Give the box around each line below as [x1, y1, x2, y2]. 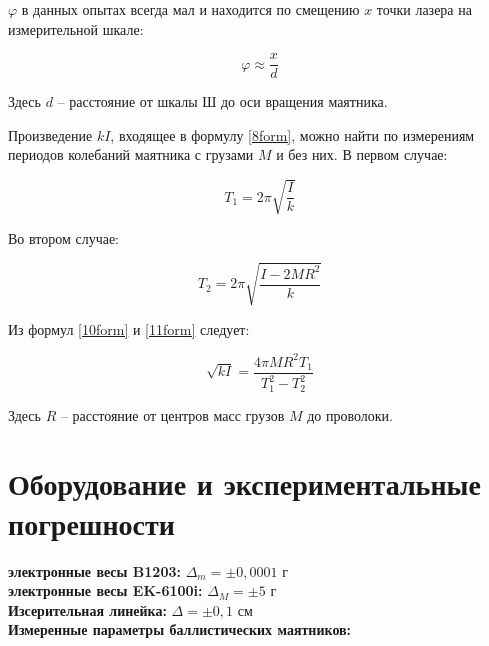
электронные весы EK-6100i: [8, 580, 203, 601]
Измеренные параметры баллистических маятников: [8, 619, 352, 640]
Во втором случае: [8, 227, 120, 248]
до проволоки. [307, 404, 393, 425]
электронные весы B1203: [8, 560, 181, 581]
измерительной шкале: [8, 18, 144, 39]
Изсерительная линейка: [8, 599, 167, 620]
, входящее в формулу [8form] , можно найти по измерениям [110, 124, 475, 145]
